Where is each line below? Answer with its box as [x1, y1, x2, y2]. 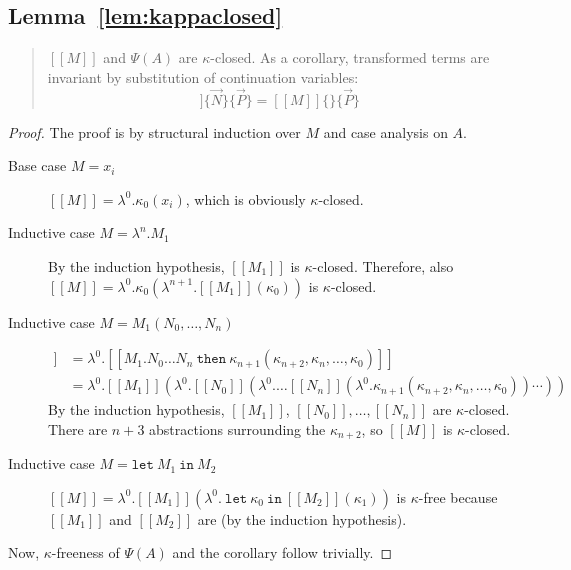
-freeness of [51, 542, 120, 563]
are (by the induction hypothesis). [197, 508, 407, 529]
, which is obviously [185, 188, 306, 209]
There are [48, 418, 108, 439]
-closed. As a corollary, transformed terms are [210, 47, 490, 68]
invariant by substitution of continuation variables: [47, 66, 359, 87]
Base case [8, 155, 67, 176]
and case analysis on [323, 121, 448, 142]
